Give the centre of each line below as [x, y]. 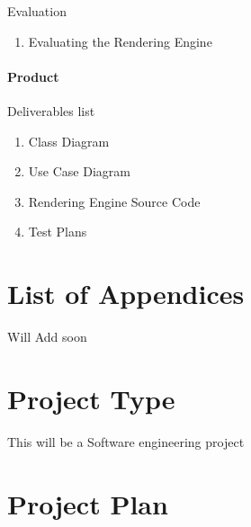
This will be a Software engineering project [126, 441]
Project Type [91, 398]
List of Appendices [126, 294]
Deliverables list [51, 110]
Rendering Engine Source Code [114, 201]
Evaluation [37, 11]
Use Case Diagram [79, 171]
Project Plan [88, 503]
